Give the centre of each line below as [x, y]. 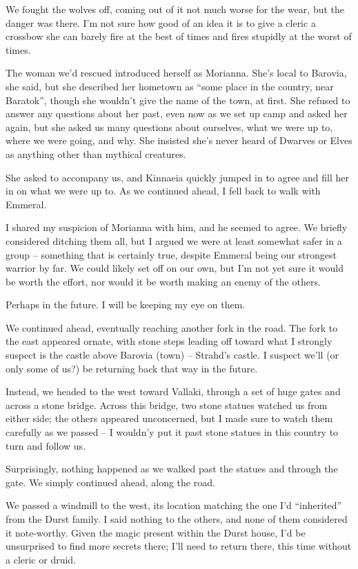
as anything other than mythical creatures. [96, 153]
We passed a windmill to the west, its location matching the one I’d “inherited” [174, 505]
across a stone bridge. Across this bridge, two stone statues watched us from [167, 405]
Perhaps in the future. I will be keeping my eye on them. [126, 305]
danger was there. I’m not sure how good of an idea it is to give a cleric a [161, 22]
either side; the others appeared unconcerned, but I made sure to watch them [169, 418]
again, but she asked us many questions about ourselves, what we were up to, [169, 127]
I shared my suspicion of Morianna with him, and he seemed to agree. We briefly [177, 227]
